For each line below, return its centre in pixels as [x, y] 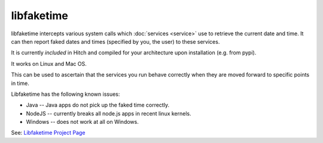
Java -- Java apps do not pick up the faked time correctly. [98, 105]
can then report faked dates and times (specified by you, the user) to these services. [115, 41]
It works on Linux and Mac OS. [49, 63]
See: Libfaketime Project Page [48, 133]
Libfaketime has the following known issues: [65, 94]
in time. [20, 83]
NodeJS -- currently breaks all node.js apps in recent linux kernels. [109, 113]
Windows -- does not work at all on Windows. [82, 122]
